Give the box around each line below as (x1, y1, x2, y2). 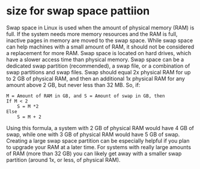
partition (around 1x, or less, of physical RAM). (6, 156, 121, 163)
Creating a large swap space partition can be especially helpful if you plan (6, 137, 190, 144)
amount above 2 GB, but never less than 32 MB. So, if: (6, 81, 141, 88)
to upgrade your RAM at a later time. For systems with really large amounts (6, 143, 191, 150)
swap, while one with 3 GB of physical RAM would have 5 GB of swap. (6, 131, 180, 138)
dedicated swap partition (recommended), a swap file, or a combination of (6, 62, 190, 70)
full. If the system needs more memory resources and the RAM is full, (6, 30, 178, 37)
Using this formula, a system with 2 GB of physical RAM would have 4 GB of (6, 124, 194, 131)
